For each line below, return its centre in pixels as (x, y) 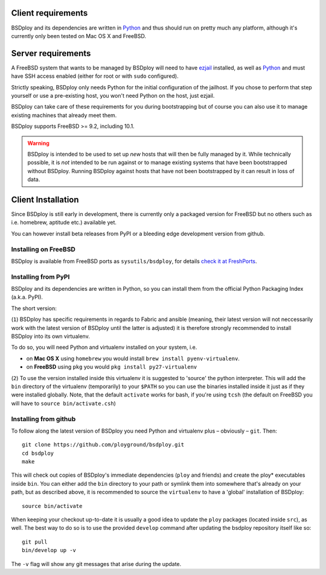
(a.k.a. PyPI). (27, 297)
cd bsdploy (38, 453)
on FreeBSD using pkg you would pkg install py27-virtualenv (112, 367)
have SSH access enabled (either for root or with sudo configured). (95, 76)
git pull (35, 542)
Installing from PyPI (40, 276)
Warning (38, 143)
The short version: (34, 308)
